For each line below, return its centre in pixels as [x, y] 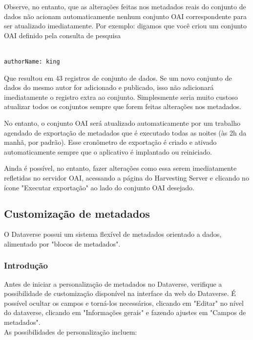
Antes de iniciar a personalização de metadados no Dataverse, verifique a [113, 283]
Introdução [26, 265]
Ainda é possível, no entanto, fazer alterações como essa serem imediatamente [120, 168]
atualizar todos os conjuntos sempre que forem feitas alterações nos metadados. [123, 106]
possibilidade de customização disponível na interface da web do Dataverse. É [120, 293]
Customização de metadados [77, 214]
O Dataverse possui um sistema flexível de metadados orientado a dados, [113, 234]
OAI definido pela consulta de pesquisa [63, 35]
